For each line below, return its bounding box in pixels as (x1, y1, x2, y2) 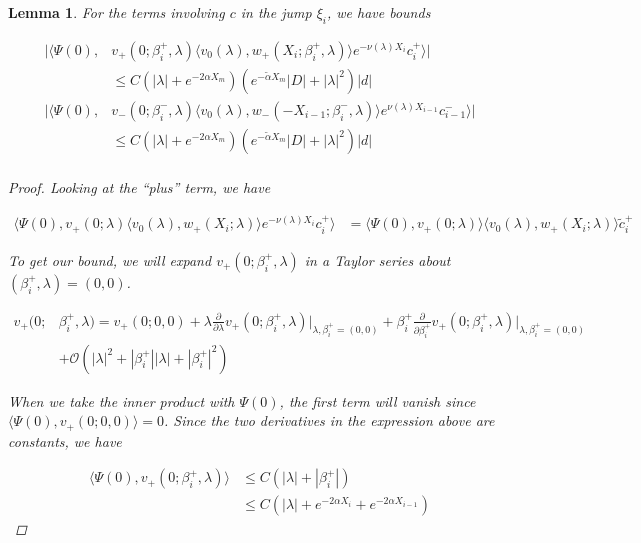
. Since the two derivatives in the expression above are (163, 410, 495, 431)
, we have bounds (326, 2, 431, 22)
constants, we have (8, 430, 122, 451)
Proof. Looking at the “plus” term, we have (8, 176, 271, 197)
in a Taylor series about (304, 249, 451, 270)
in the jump (240, 2, 312, 22)
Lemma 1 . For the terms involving (8, 2, 225, 22)
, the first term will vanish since (279, 390, 476, 411)
